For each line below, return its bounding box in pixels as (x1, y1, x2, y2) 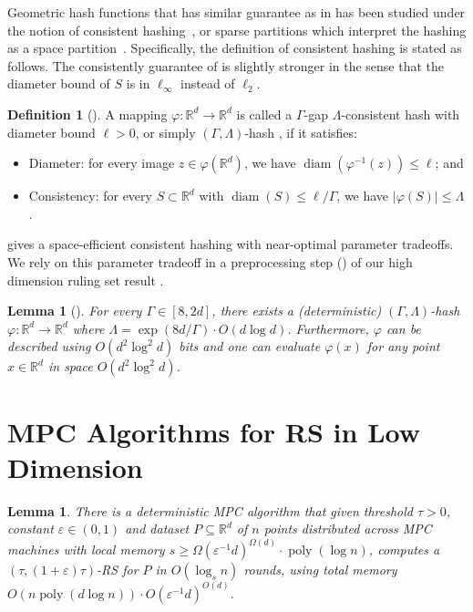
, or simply (135, 122, 196, 141)
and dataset (125, 519, 190, 538)
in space (47, 357, 93, 376)
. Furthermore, (287, 318, 369, 337)
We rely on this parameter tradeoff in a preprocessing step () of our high (7, 252, 413, 271)
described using (7, 337, 91, 356)
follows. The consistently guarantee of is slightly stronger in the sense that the (7, 56, 445, 75)
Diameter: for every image (28, 153, 175, 172)
